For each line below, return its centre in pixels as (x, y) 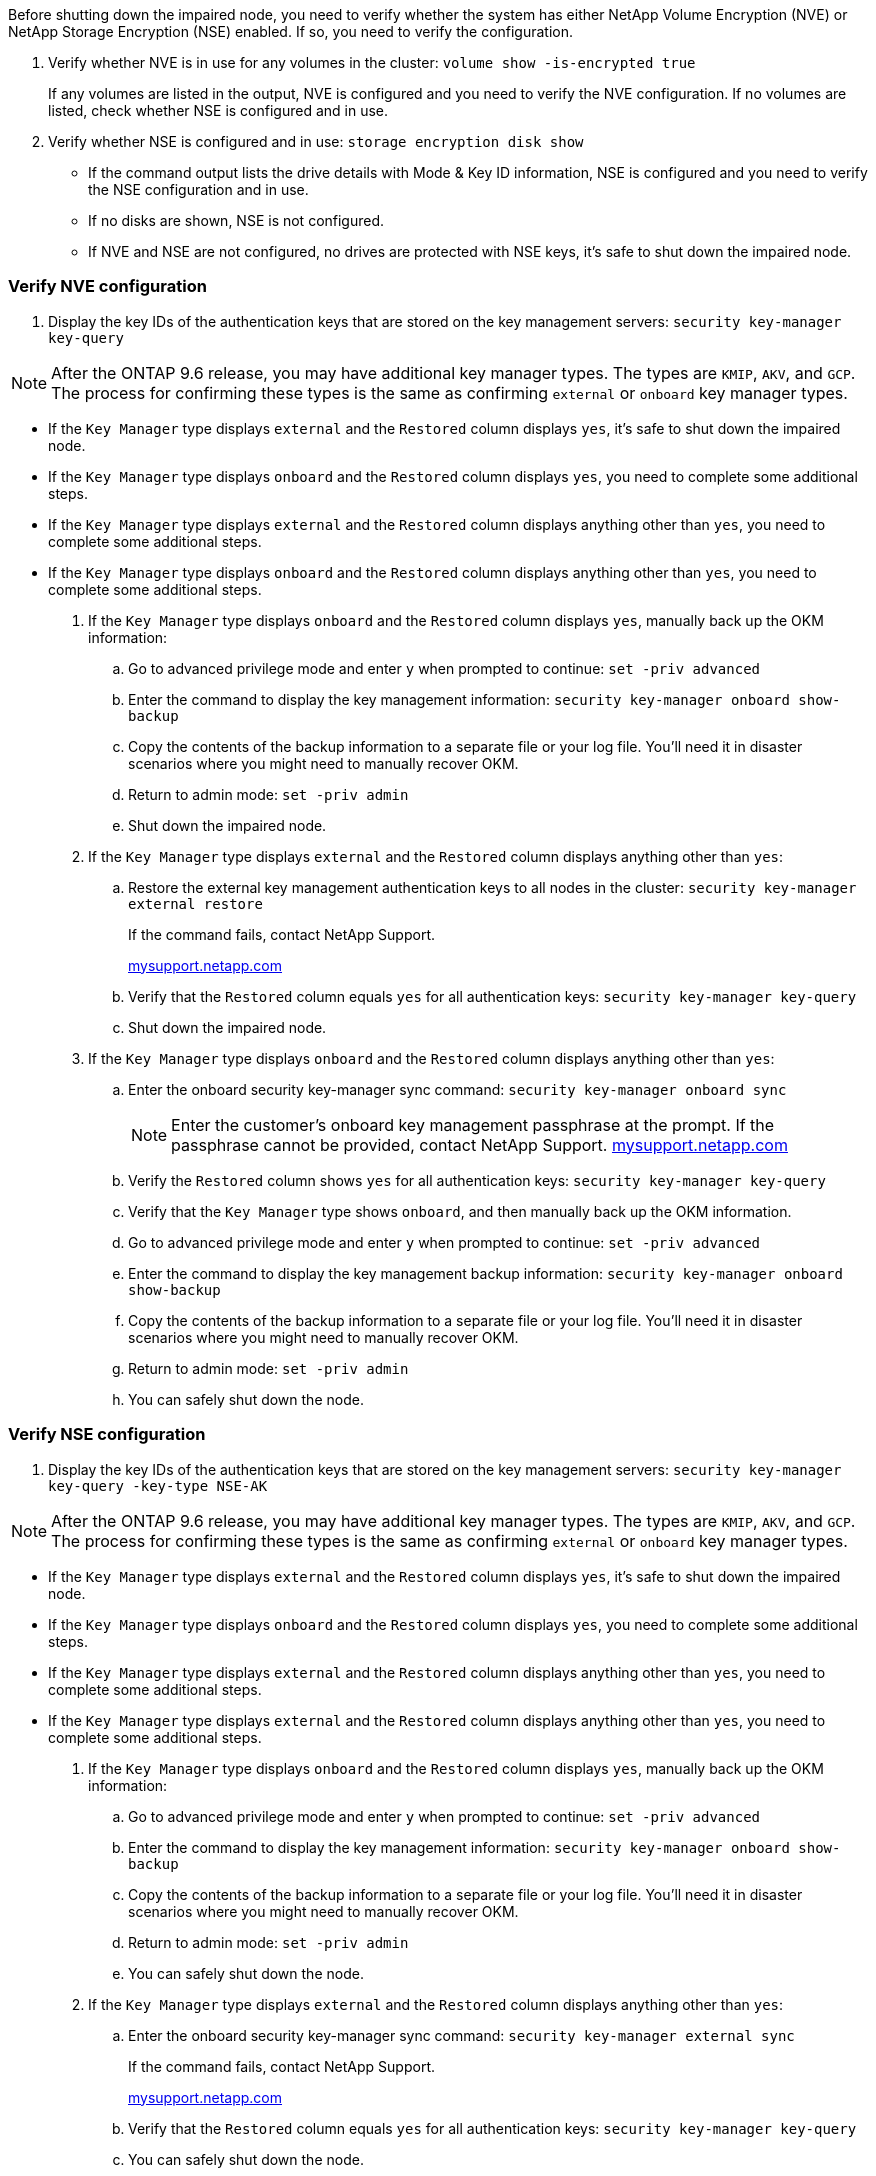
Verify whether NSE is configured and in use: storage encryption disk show (316, 141)
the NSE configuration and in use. (198, 189)
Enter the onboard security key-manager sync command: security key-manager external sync (461, 2035)
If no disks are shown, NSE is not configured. (236, 220)
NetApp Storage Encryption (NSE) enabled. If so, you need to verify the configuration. (291, 31)
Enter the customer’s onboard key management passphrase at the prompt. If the (473, 1124)
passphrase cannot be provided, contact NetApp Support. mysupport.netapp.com (479, 1144)
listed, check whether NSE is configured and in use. (218, 110)
